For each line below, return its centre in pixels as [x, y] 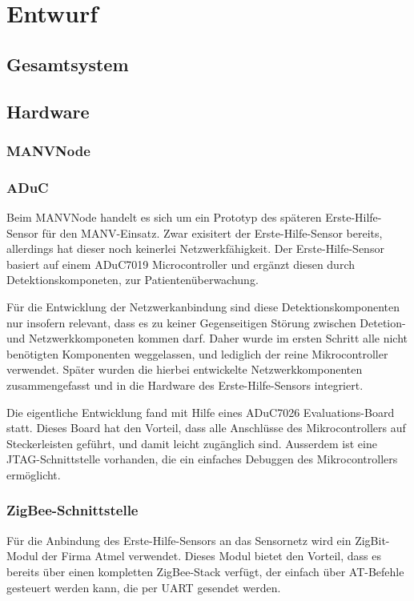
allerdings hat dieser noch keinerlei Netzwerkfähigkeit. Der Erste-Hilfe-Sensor [195, 248]
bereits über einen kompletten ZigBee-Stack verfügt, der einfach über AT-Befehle [205, 571]
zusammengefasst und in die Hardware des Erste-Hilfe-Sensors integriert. [185, 385]
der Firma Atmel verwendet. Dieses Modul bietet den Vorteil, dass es [211, 556]
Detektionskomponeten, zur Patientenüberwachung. [133, 280]
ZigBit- [372, 540]
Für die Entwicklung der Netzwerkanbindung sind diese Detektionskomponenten [203, 306]
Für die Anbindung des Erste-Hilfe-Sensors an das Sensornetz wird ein [179, 540]
